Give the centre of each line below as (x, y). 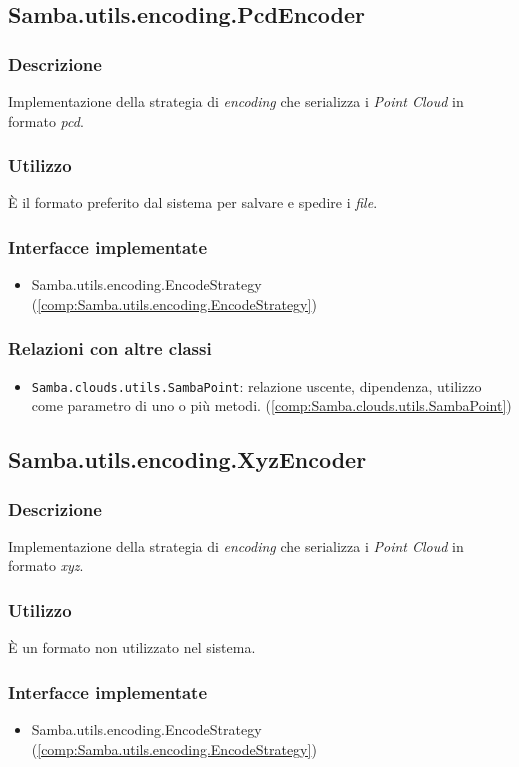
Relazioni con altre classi (110, 348)
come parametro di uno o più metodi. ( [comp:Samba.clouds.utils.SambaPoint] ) (271, 405)
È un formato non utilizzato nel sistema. (132, 647)
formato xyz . (46, 565)
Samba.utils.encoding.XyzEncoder (187, 459)
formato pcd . (46, 120)
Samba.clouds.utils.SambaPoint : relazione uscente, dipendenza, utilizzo (256, 385)
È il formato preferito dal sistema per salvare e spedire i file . (193, 202)
